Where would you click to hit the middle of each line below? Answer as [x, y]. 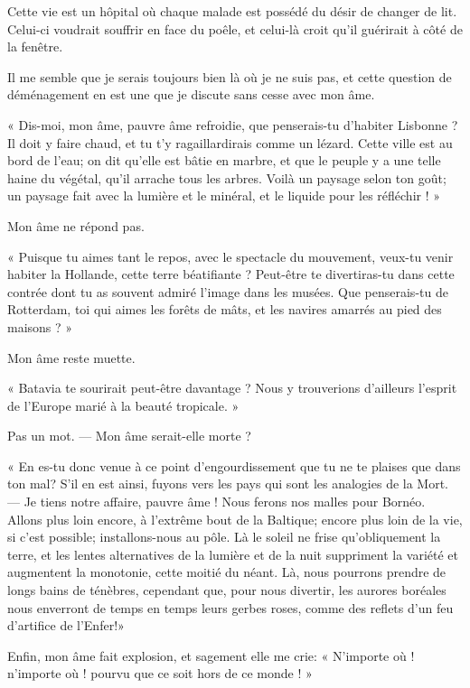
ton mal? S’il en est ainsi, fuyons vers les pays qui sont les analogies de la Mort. [228, 483]
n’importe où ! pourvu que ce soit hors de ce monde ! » [160, 673]
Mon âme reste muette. [71, 357]
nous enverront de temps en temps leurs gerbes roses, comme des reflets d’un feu [230, 607]
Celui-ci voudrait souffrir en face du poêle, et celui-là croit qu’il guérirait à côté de [235, 28]
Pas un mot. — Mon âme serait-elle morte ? [129, 436]
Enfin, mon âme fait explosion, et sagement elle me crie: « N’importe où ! [211, 655]
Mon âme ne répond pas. [76, 225]
